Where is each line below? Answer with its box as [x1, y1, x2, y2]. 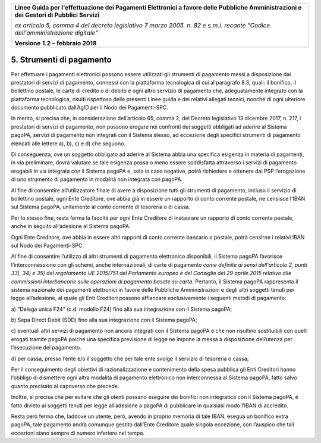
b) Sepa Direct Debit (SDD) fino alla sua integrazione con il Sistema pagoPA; [11, 316, 197, 324]
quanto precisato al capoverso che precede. [11, 382, 119, 389]
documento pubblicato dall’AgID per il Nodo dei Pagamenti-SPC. [11, 104, 169, 111]
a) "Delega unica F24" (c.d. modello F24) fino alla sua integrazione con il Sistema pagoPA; [11, 305, 232, 313]
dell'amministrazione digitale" [14, 29, 98, 37]
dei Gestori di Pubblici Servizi [14, 11, 100, 19]
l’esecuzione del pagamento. [11, 344, 81, 351]
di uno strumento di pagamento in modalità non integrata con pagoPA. [11, 176, 183, 183]
